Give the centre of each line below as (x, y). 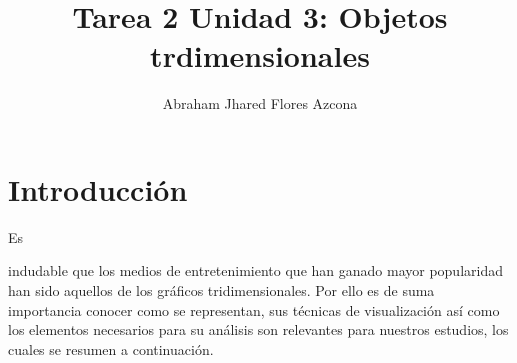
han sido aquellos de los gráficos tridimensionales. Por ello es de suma (221, 290)
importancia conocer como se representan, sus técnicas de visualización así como (254, 309)
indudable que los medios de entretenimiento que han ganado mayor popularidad (255, 270)
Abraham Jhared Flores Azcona (260, 103)
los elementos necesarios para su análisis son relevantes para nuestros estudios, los (258, 329)
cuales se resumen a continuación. (111, 348)
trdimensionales (260, 55)
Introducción (98, 188)
